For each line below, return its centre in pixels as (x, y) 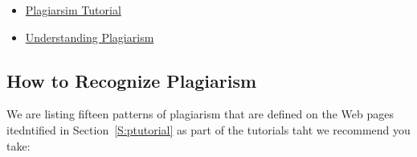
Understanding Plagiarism (90, 37)
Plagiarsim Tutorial (73, 10)
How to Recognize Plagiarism (132, 80)
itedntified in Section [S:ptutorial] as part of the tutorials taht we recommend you (208, 129)
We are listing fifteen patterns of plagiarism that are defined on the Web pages (200, 114)
